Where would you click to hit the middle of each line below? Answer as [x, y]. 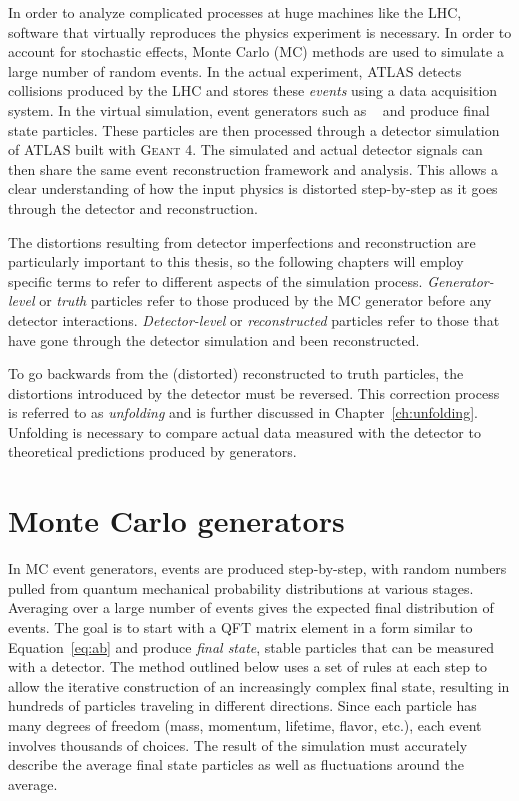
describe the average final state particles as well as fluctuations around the [236, 764]
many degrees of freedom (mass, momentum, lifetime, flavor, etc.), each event [245, 724]
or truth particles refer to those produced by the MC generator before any [265, 300]
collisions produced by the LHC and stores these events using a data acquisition [253, 90]
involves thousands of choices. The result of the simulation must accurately [238, 744]
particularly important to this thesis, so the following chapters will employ [236, 261]
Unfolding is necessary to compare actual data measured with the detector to [244, 431]
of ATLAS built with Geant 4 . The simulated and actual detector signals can [245, 149]
